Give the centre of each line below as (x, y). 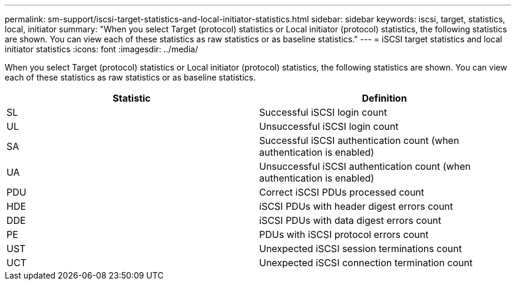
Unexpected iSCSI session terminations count (360, 249)
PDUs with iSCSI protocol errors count (344, 234)
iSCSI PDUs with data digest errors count (350, 220)
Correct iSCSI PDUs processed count (342, 192)
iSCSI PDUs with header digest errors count (356, 206)
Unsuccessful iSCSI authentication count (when (365, 166)
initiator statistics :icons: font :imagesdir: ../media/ (102, 49)
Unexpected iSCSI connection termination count (366, 263)
